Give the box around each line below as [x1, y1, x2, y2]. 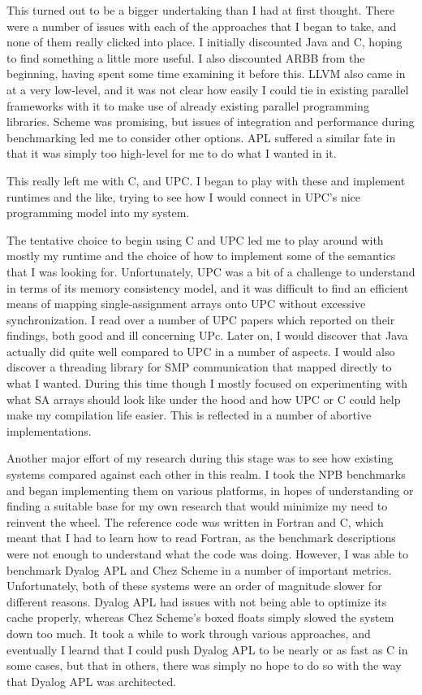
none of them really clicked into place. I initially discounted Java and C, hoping [6, 33, 403, 50]
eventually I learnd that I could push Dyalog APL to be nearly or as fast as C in [6, 641, 408, 658]
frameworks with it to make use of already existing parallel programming [6, 97, 369, 114]
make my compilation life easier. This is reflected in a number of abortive [6, 406, 372, 424]
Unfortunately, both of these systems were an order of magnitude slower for [6, 577, 382, 594]
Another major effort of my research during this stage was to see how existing [6, 450, 394, 467]
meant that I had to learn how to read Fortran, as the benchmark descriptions [6, 529, 396, 546]
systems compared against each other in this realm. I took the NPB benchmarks [6, 466, 406, 483]
